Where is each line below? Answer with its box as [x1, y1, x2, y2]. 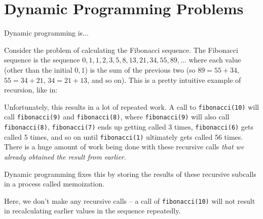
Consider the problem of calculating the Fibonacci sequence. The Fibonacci [4, 44, 238, 55]
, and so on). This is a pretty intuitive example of [87, 74, 241, 85]
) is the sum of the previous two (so [85, 64, 196, 75]
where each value [189, 54, 241, 65]
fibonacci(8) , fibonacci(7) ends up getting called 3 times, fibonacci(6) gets [4, 121, 254, 132]
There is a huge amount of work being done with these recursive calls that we [4, 141, 244, 152]
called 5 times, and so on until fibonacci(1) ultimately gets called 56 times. [4, 131, 243, 142]
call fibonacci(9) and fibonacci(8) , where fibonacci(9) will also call [4, 111, 230, 122]
